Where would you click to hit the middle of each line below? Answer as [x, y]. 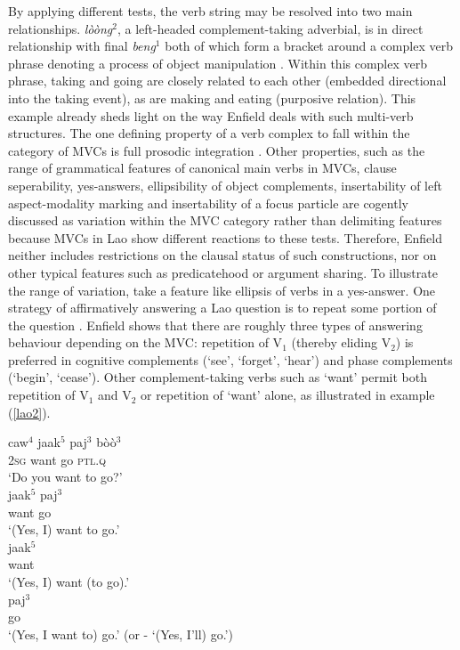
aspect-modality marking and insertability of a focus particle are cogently [208, 203]
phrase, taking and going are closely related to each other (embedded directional [227, 81]
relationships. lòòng [61, 28]
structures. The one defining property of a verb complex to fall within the [209, 133]
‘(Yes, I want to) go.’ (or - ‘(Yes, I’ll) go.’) [121, 634]
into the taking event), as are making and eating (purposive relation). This [212, 97]
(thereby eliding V [341, 342]
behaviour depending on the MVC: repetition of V [145, 342]
